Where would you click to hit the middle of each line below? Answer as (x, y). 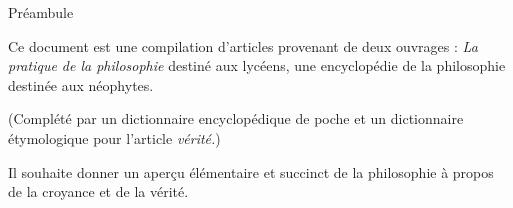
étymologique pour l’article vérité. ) (114, 137)
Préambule (41, 12)
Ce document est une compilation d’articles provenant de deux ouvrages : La (243, 45)
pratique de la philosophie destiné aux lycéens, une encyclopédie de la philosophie (257, 65)
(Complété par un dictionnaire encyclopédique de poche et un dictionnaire (236, 118)
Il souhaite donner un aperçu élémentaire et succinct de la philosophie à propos (251, 171)
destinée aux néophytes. (81, 84)
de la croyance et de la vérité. (98, 191)
